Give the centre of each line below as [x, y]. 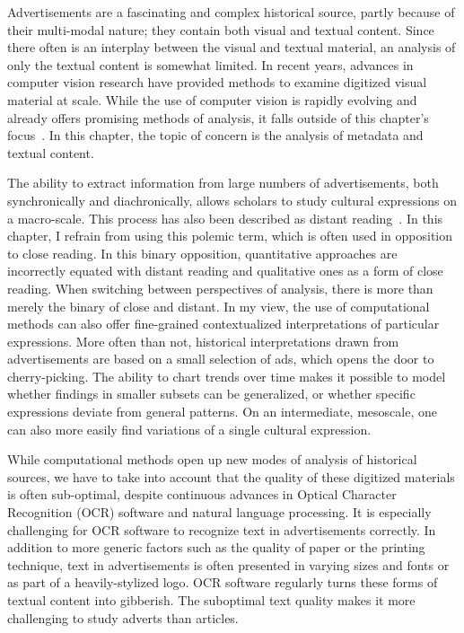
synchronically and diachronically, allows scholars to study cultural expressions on [232, 200]
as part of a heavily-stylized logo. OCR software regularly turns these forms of [223, 582]
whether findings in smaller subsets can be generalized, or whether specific [211, 394]
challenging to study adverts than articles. [123, 617]
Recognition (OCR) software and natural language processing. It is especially [219, 512]
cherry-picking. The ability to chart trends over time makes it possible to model [227, 376]
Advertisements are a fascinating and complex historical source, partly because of [231, 12]
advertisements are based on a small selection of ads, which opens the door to [221, 359]
